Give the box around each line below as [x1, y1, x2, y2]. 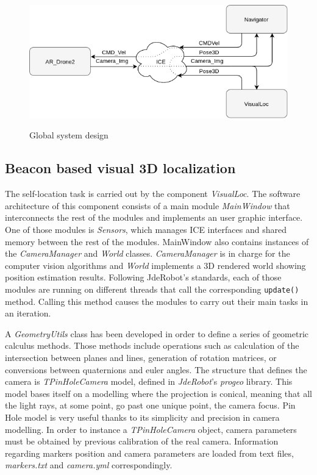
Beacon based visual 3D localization [5, 159, 236, 177]
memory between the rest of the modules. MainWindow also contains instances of [5, 235, 309, 248]
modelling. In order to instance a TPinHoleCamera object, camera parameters [5, 423, 297, 435]
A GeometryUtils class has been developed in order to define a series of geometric [5, 327, 309, 340]
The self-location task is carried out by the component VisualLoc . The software [5, 187, 301, 200]
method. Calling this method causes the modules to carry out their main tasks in [5, 295, 308, 307]
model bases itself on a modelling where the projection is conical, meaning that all [5, 387, 312, 399]
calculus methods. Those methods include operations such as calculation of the [5, 339, 299, 352]
